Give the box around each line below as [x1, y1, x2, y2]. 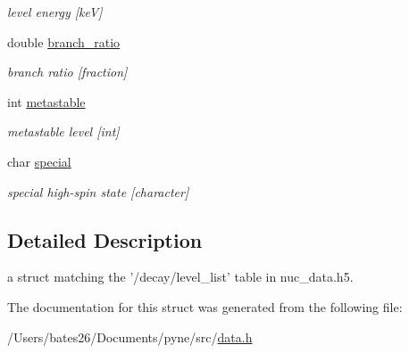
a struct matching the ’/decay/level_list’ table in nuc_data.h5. [7, 267, 354, 286]
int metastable [7, 92, 86, 111]
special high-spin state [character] [7, 182, 189, 201]
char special [7, 152, 71, 170]
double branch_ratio [7, 32, 121, 51]
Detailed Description [7, 226, 203, 253]
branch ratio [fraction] [7, 62, 128, 81]
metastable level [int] [7, 122, 120, 141]
